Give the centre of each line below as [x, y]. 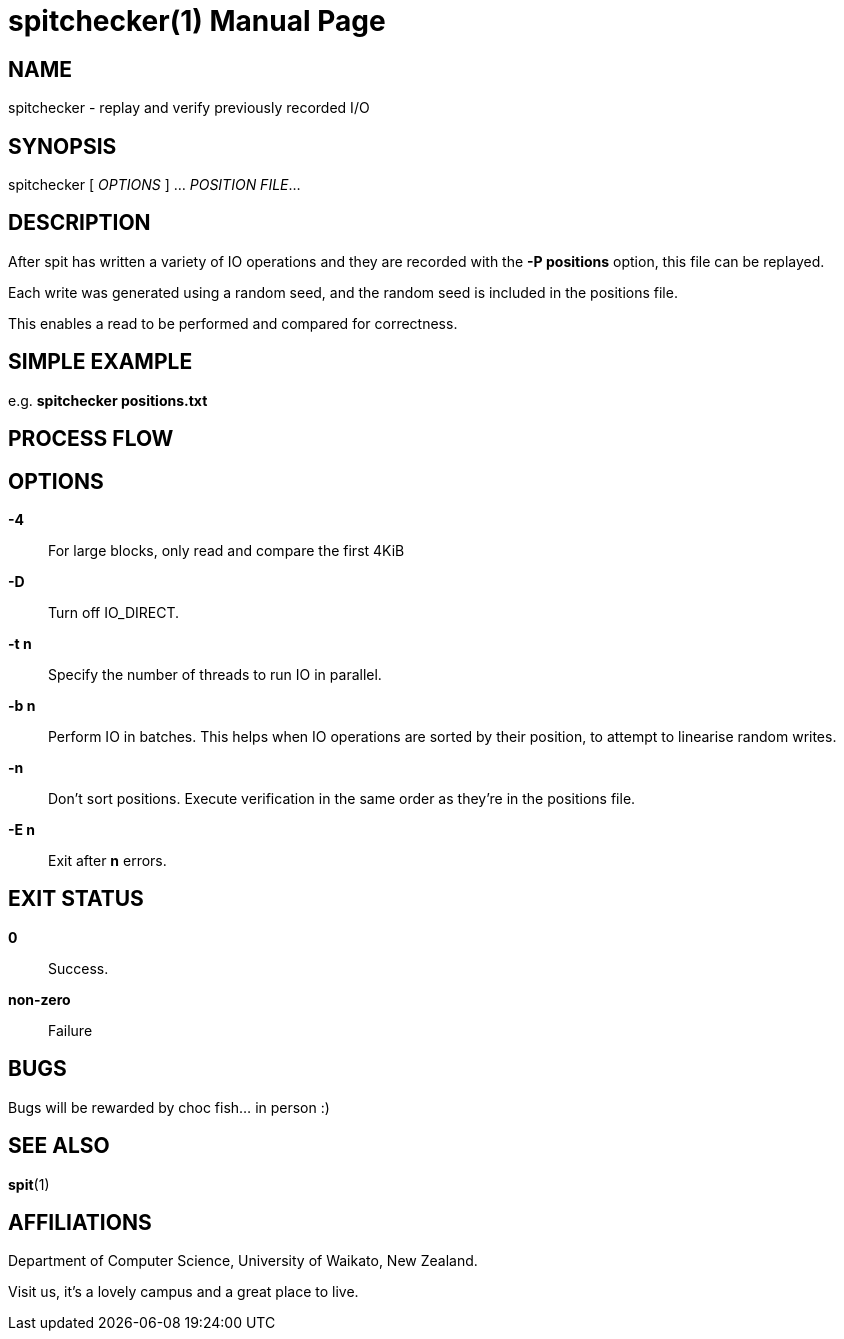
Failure [70, 1030]
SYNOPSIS [62, 146]
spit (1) [29, 1184]
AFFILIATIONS [80, 1222]
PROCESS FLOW [91, 439]
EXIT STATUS [76, 899]
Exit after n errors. [107, 860]
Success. [78, 968]
